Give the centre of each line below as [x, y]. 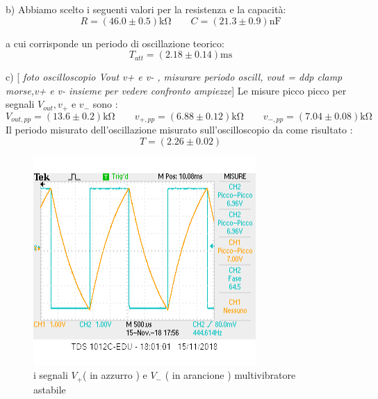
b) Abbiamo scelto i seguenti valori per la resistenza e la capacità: [146, 9]
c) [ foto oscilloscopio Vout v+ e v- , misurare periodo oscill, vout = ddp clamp [174, 77]
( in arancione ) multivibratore [230, 375]
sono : [105, 104]
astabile [50, 389]
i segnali [51, 375]
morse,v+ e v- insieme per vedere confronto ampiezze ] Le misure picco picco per [176, 90]
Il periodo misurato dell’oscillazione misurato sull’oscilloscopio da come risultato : [179, 130]
